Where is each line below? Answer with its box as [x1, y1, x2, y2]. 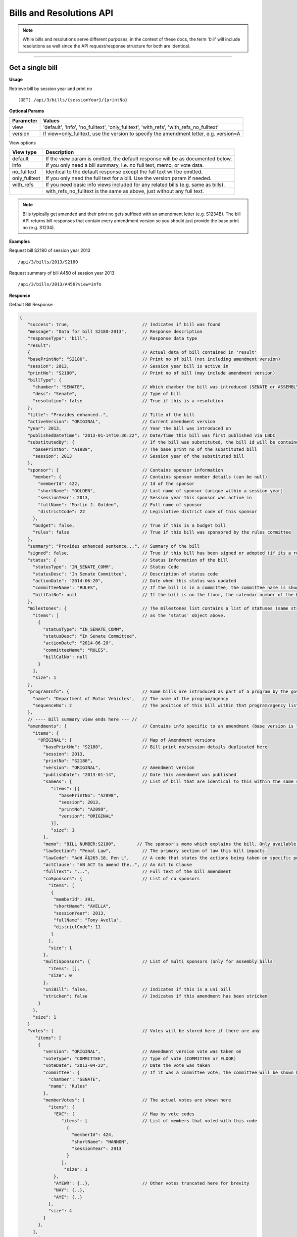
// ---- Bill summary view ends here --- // [27, 716, 137, 722]
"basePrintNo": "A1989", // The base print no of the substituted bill [32, 446, 257, 452]
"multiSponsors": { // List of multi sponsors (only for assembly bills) [43, 959, 276, 964]
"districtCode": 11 [53, 924, 101, 930]
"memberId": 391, [53, 896, 96, 902]
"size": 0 [48, 973, 72, 978]
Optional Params [9, 108, 45, 114]
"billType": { [27, 377, 62, 383]
